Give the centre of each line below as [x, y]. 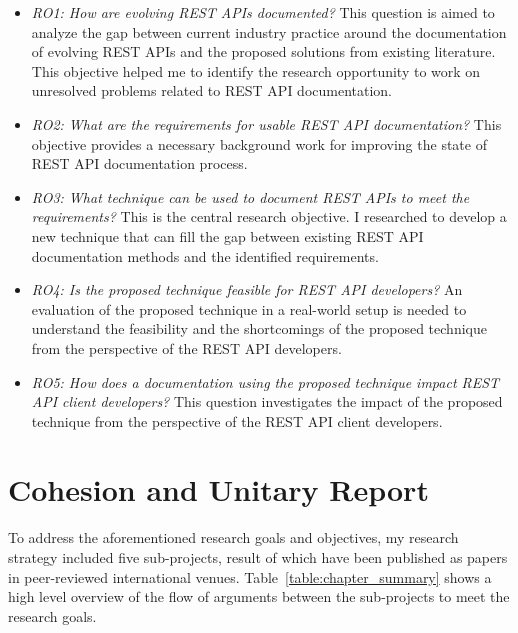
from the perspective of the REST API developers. [186, 347]
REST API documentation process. [139, 163]
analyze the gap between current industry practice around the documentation [269, 31]
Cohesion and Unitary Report [218, 489]
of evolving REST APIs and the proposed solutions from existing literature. [263, 51]
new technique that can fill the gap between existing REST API [227, 235]
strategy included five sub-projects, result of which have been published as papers [258, 557]
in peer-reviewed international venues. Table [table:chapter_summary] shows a [250, 576]
